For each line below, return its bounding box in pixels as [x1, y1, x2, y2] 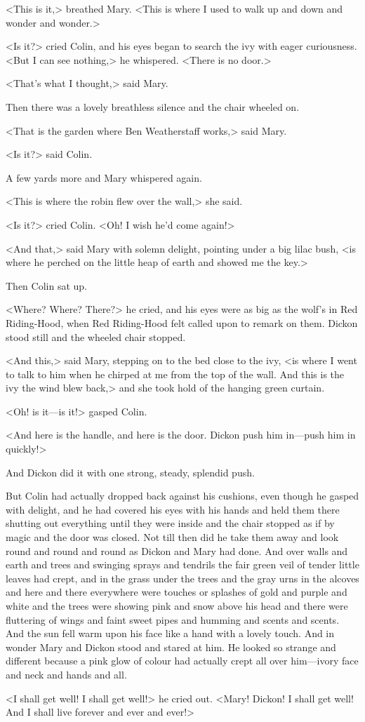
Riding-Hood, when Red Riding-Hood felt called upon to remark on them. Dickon [6, 315, 358, 330]
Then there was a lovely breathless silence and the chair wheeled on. [6, 99, 300, 114]
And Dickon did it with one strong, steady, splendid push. [6, 464, 255, 479]
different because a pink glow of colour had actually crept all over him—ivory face [6, 653, 359, 668]
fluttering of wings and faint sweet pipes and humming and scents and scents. [6, 612, 340, 627]
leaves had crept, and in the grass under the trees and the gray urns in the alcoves [6, 570, 359, 585]
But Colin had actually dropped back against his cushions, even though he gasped [6, 488, 359, 503]
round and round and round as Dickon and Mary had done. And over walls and [6, 543, 348, 558]
